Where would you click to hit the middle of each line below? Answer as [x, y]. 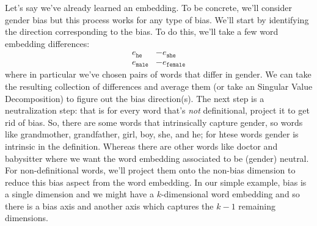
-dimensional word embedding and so [230, 194]
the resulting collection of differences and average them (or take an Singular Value [159, 86]
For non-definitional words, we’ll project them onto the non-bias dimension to [150, 170]
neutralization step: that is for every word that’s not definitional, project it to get [157, 110]
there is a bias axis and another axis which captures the [109, 206]
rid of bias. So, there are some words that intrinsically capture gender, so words [154, 122]
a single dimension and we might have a [79, 194]
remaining [257, 206]
